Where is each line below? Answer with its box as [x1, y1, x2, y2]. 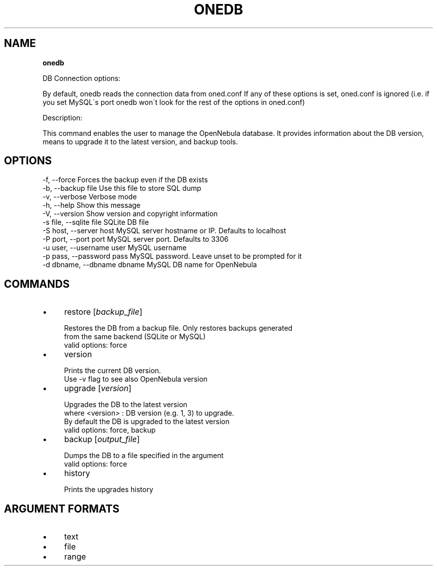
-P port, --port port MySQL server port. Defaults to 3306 [42, 235, 228, 244]
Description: [42, 113, 83, 122]
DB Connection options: [42, 73, 121, 82]
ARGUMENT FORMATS [4, 502, 120, 515]
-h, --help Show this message [42, 201, 141, 210]
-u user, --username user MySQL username [42, 243, 187, 252]
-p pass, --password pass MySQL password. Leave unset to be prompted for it [42, 252, 302, 261]
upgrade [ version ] [64, 383, 132, 394]
